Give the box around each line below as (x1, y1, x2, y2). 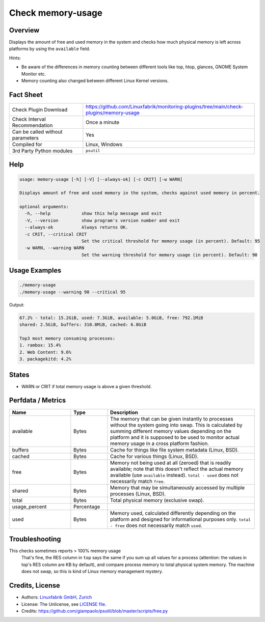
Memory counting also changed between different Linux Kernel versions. (21, 78, 169, 84)
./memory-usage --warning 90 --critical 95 (19, 289, 126, 295)
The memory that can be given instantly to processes (110, 415, 234, 422)
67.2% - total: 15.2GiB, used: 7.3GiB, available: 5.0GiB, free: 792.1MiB (19, 315, 204, 320)
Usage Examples (9, 266, 61, 275)
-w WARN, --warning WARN (25, 245, 84, 251)
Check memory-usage (9, 7, 103, 18)
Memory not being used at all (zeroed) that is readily (110, 459, 232, 466)
